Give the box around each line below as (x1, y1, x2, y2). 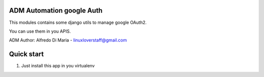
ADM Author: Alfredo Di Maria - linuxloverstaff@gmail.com (9, 37, 127, 43)
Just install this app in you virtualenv (21, 63, 95, 69)
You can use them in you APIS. (9, 28, 71, 34)
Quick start (9, 50, 44, 58)
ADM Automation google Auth (9, 6, 103, 15)
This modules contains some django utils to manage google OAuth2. (9, 19, 147, 25)
